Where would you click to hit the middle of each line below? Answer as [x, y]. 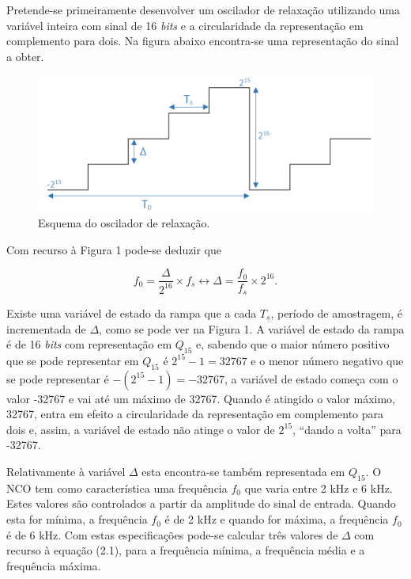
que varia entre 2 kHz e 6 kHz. [319, 488]
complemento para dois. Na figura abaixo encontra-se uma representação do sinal [203, 41]
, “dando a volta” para [347, 429]
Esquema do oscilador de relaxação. [124, 223]
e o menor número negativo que [327, 360]
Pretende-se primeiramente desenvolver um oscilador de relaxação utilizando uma [204, 10]
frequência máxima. [54, 565]
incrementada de [46, 328]
